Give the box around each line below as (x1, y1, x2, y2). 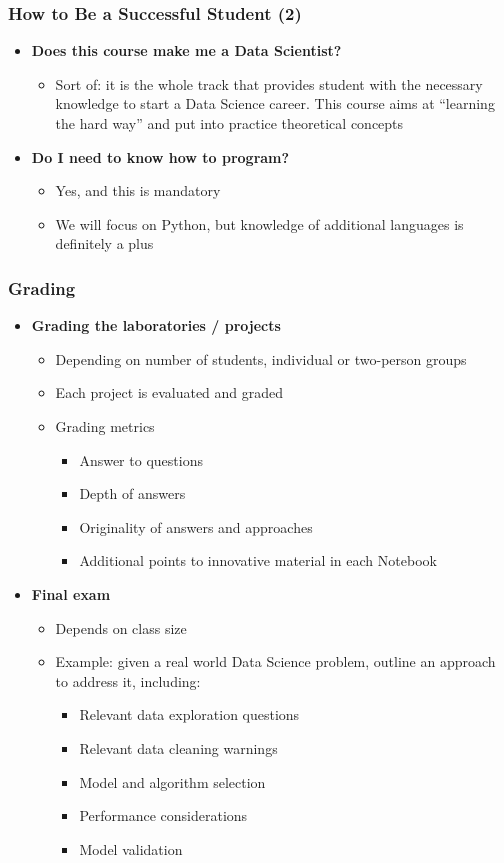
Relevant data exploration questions (79, 704, 300, 725)
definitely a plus (55, 233, 154, 254)
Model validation (79, 838, 183, 859)
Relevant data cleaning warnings (79, 737, 278, 758)
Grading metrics (55, 415, 155, 436)
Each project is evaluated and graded (55, 382, 284, 403)
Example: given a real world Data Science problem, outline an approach (55, 651, 496, 672)
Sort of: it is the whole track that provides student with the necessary (55, 73, 483, 94)
